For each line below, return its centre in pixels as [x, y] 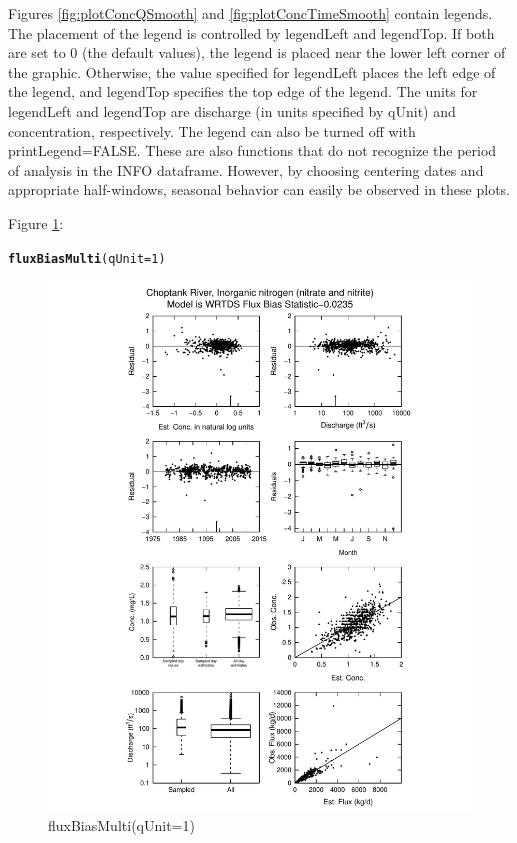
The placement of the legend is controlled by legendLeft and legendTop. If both [251, 32]
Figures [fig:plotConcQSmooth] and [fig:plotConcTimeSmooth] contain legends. [250, 13]
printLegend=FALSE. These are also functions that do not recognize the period [252, 150]
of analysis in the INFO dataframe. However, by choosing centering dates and [246, 169]
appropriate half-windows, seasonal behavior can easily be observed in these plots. [259, 189]
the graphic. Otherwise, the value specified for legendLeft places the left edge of [252, 71]
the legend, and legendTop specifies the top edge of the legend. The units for [243, 91]
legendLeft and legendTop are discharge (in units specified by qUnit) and [232, 110]
